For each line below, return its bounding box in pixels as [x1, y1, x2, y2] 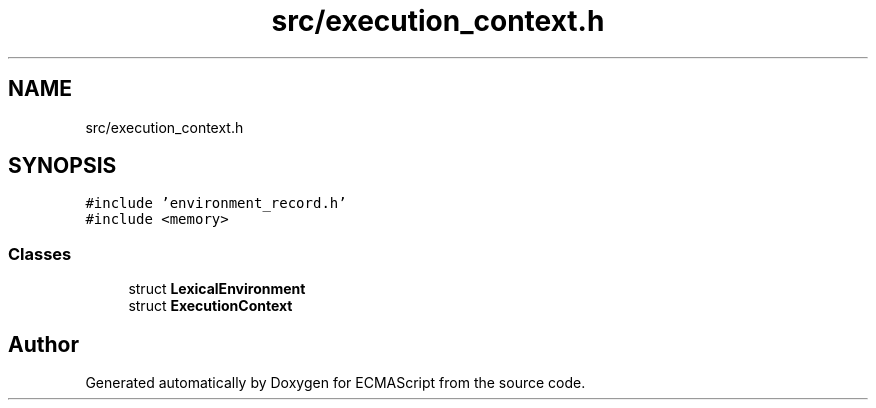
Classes [8, 243, 72, 264]
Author [8, 331, 79, 357]
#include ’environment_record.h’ [85, 195, 347, 212]
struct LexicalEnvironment [128, 280, 306, 298]
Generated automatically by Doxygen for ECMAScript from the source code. [85, 374, 586, 392]
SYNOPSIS [8, 153, 117, 179]
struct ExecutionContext [128, 297, 293, 315]
